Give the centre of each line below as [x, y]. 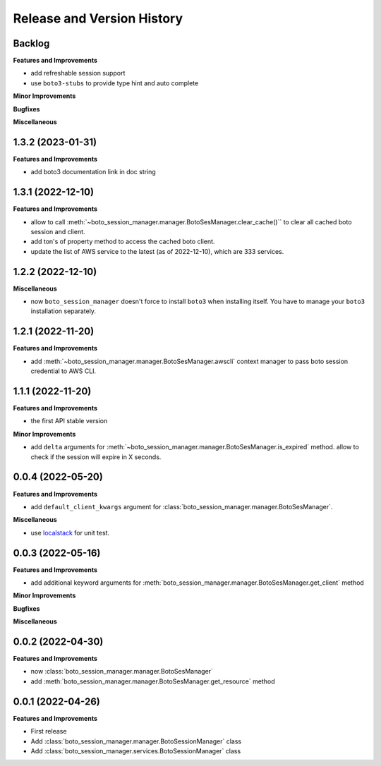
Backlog [31, 43]
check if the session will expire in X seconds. [96, 457]
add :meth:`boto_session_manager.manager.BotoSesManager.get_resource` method [153, 681]
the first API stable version [69, 421]
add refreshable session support [78, 73]
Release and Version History [98, 18]
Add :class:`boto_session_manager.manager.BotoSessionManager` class [136, 741]
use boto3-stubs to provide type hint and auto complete [115, 83]
